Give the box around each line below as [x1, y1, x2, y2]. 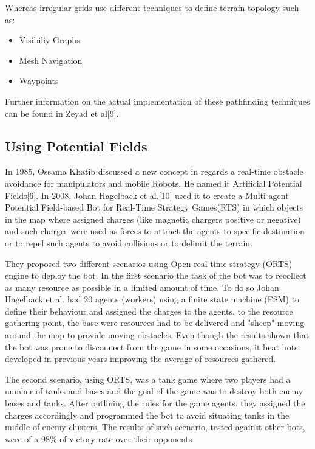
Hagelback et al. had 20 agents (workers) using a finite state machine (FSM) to [5, 293, 300, 305]
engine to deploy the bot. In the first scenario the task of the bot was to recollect [5, 269, 307, 282]
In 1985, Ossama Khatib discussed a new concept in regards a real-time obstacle [5, 165, 303, 178]
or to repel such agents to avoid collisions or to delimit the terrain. [5, 236, 253, 249]
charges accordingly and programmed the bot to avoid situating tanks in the [5, 408, 290, 421]
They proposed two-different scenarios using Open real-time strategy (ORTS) [5, 257, 293, 270]
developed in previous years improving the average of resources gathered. [5, 352, 276, 365]
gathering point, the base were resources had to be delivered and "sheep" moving [5, 316, 305, 329]
